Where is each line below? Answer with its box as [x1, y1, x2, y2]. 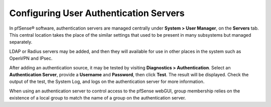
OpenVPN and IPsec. [9, 55, 53, 61]
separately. [9, 39, 33, 45]
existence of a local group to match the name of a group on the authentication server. [9, 95, 186, 101]
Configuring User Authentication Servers [9, 8, 185, 19]
